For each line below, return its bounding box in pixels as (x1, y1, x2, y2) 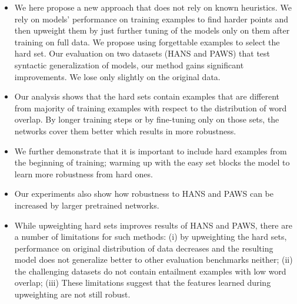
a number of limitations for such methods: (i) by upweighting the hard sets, (14, 230, 287, 243)
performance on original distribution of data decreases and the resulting (14, 242, 273, 254)
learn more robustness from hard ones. (14, 167, 153, 180)
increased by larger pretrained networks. (14, 199, 159, 211)
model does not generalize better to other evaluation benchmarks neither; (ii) (14, 253, 293, 266)
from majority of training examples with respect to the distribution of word (14, 101, 287, 114)
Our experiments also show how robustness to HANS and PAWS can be (14, 187, 274, 200)
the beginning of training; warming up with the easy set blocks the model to (14, 156, 290, 168)
